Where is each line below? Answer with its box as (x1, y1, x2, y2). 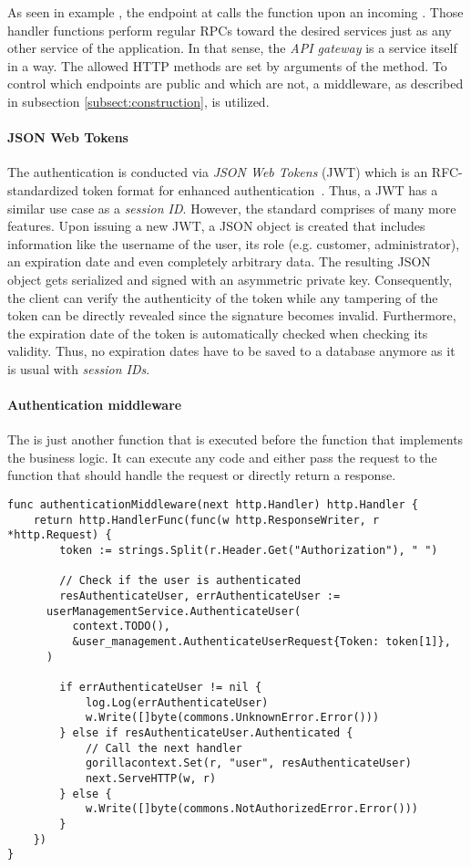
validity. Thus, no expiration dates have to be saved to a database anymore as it (7, 341, 456, 360)
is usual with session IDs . (7, 359, 150, 378)
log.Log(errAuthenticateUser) (85, 695, 269, 709)
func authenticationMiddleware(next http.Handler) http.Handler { (7, 498, 419, 512)
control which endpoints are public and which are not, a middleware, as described (7, 74, 464, 93)
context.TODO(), (72, 620, 170, 633)
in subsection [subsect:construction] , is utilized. (7, 91, 270, 110)
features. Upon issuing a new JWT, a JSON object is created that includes (7, 216, 425, 235)
